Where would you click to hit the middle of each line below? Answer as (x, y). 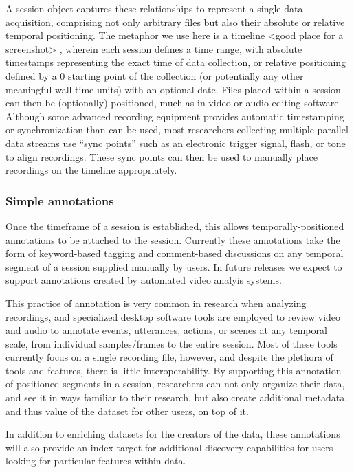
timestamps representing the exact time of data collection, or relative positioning (176, 62)
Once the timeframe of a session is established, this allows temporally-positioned (175, 226)
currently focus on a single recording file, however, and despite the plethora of (169, 357)
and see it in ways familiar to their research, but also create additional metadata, (177, 397)
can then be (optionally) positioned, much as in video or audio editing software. (174, 103)
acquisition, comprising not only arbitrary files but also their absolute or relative (175, 22)
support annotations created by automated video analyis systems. (144, 280)
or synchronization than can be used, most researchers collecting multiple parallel (177, 130)
